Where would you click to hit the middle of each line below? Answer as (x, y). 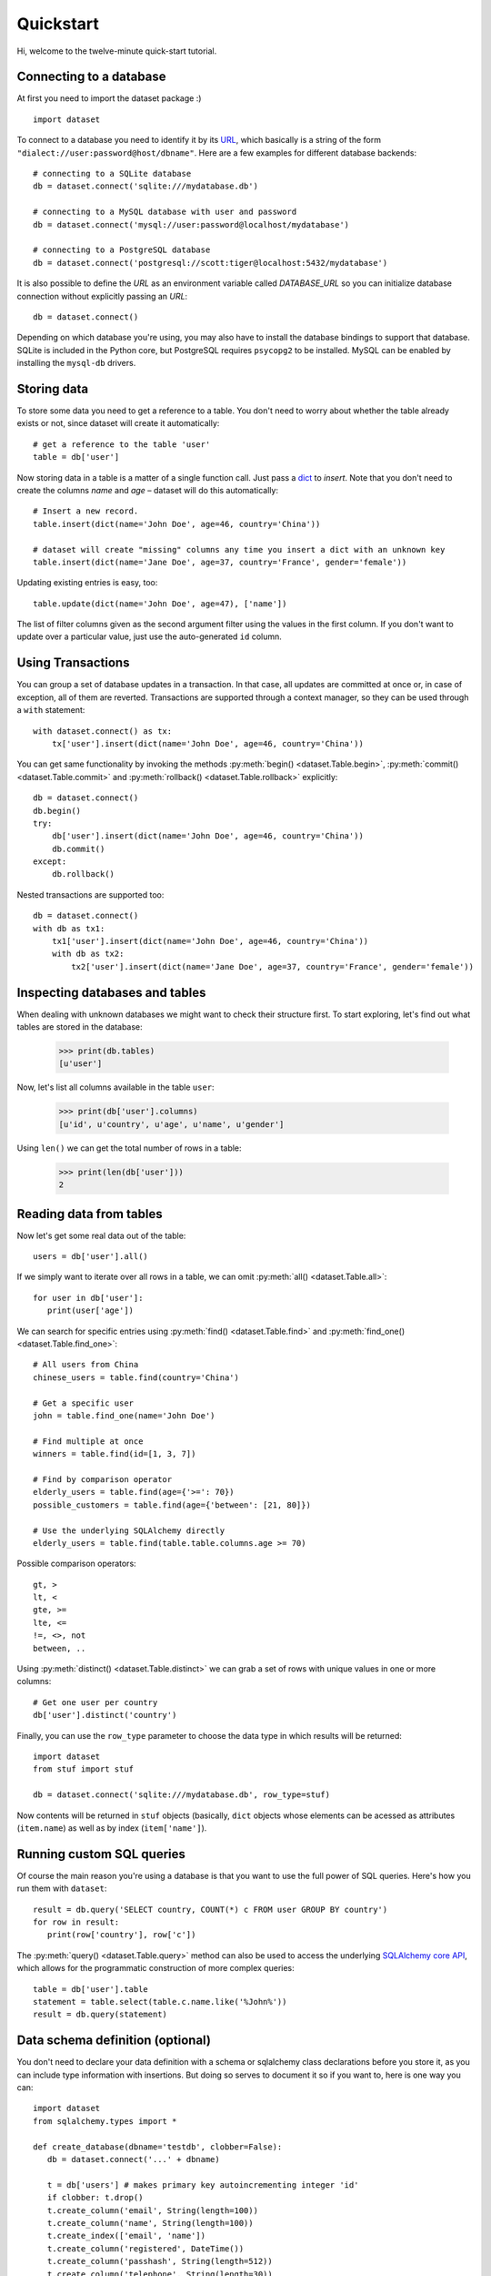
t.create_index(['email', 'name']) (126, 2236)
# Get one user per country (95, 1702)
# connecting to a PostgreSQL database (122, 250)
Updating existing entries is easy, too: (87, 583)
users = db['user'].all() (91, 1257)
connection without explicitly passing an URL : (102, 296)
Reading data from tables (90, 1214)
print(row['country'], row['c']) (121, 1935)
